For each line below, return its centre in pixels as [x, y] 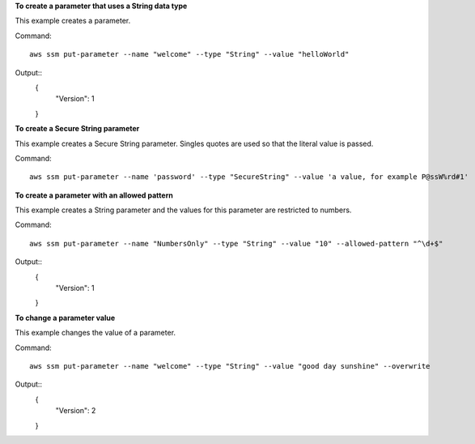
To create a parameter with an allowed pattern [94, 195]
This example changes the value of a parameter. [95, 333]
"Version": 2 [76, 411]
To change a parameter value [65, 318]
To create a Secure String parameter [77, 129]
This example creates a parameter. [73, 21]
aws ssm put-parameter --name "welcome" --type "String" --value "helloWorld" [189, 54]
